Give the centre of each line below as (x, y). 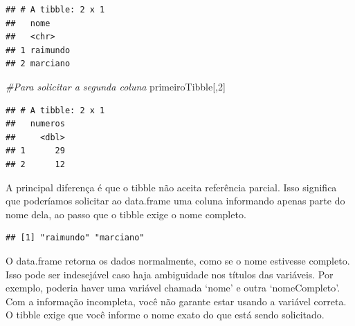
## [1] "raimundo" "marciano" (75, 238)
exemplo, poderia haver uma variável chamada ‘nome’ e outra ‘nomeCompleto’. (173, 288)
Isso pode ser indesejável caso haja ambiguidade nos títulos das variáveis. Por (170, 274)
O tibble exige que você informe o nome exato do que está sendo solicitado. (165, 315)
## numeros (35, 124)
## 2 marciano (38, 64)
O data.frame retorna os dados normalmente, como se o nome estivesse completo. (178, 260)
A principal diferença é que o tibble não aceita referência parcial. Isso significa (171, 187)
